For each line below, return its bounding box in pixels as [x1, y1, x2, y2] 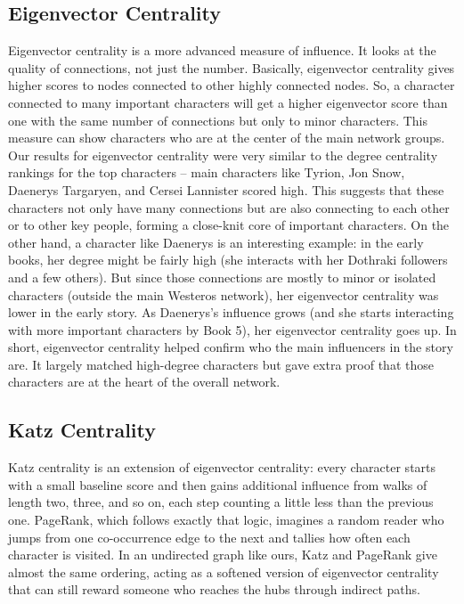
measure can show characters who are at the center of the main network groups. [8, 128, 445, 147]
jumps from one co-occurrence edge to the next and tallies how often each [8, 527, 411, 546]
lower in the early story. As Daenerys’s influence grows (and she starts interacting [8, 303, 454, 322]
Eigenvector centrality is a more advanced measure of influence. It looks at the [8, 41, 436, 60]
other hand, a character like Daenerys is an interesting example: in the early [8, 233, 424, 251]
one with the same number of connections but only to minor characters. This [8, 110, 428, 129]
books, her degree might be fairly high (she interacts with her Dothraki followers [8, 250, 448, 269]
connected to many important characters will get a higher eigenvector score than [8, 93, 448, 111]
